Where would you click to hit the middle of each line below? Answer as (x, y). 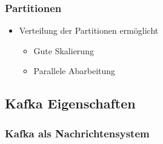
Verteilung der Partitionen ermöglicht (89, 30)
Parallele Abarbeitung (75, 71)
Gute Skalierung (64, 50)
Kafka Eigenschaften (70, 103)
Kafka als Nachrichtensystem (77, 133)
